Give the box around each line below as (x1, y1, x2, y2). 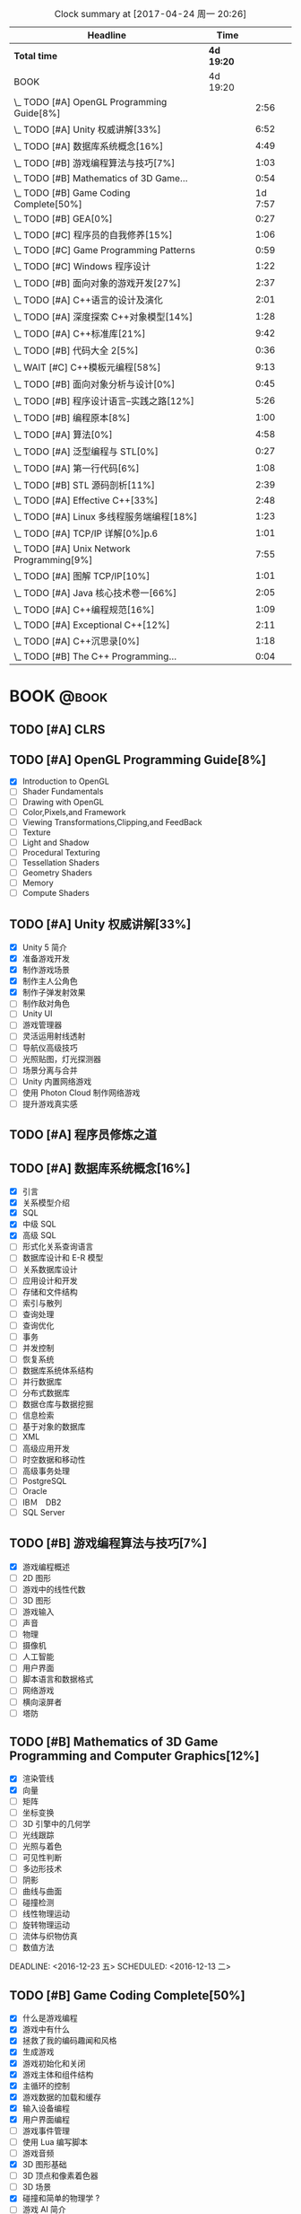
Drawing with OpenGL (21, 796, 105, 807)
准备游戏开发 (21, 953, 70, 964)
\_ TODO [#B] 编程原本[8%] (13, 412, 131, 424)
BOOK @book (9, 686, 108, 707)
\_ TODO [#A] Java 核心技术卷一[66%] (13, 587, 177, 599)
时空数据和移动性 (21, 1454, 86, 1464)
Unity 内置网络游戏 (21, 1076, 92, 1086)
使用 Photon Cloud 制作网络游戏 (21, 1087, 141, 1098)
